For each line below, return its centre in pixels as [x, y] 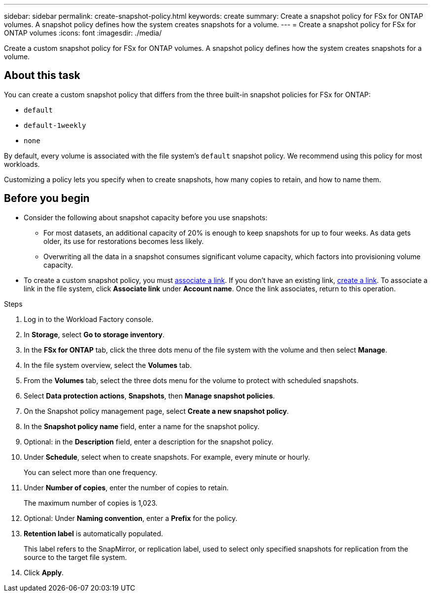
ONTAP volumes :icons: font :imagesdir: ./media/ [83, 33]
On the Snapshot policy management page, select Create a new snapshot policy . [156, 411]
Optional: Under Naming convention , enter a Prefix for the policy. [131, 518]
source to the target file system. [75, 557]
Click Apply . [44, 572]
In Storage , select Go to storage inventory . [94, 334]
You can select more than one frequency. [91, 472]
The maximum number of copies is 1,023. [91, 503]
